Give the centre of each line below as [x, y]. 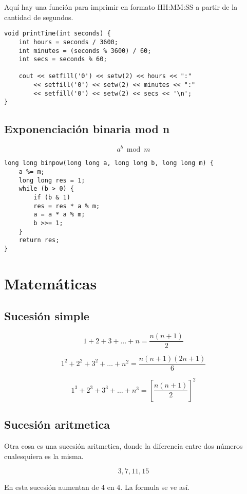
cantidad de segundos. [39, 17]
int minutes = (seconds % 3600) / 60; [85, 51]
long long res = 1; [52, 180]
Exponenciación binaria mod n [87, 129]
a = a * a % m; [59, 215]
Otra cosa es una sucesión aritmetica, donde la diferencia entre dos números [123, 446]
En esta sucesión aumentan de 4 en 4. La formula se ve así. [97, 487]
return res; [39, 240]
